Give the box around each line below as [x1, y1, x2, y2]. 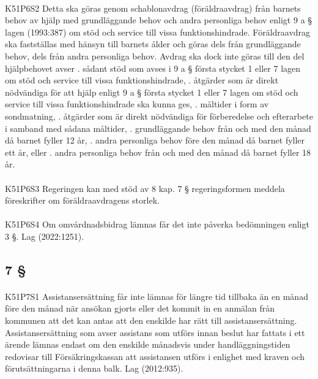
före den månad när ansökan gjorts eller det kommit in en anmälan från [5, 302, 275, 315]
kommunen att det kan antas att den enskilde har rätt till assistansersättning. [5, 314, 297, 327]
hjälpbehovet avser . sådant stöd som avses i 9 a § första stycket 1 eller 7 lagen [5, 61, 301, 74]
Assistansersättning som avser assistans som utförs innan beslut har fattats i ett [5, 326, 305, 339]
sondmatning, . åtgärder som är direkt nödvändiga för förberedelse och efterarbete [5, 109, 313, 122]
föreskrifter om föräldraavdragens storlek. [5, 194, 160, 207]
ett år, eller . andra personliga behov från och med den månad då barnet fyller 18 [5, 145, 311, 158]
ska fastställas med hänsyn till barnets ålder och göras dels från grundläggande [5, 37, 301, 50]
